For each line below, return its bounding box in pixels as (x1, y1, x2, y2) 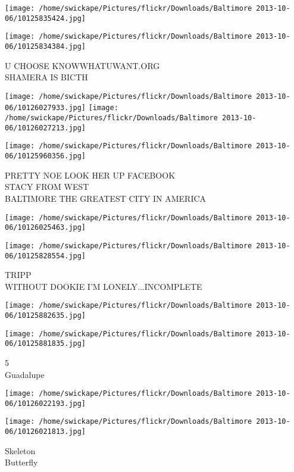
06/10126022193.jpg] (5, 399, 86, 408)
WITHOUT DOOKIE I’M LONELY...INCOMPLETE (5, 280, 202, 292)
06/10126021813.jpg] (5, 427, 86, 436)
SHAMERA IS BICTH (5, 71, 88, 83)
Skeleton (5, 444, 36, 457)
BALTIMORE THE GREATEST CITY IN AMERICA (5, 192, 207, 204)
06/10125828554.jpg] (5, 251, 86, 260)
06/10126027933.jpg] (5, 104, 86, 112)
